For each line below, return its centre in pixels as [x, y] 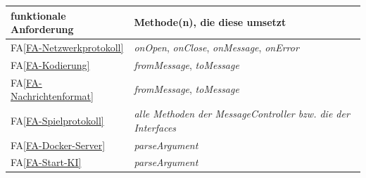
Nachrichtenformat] [52, 96]
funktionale [38, 15]
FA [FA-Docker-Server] [58, 145]
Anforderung [42, 29]
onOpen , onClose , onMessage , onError [216, 47]
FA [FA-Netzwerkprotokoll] [67, 47]
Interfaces [155, 127]
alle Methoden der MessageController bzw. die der [242, 114]
